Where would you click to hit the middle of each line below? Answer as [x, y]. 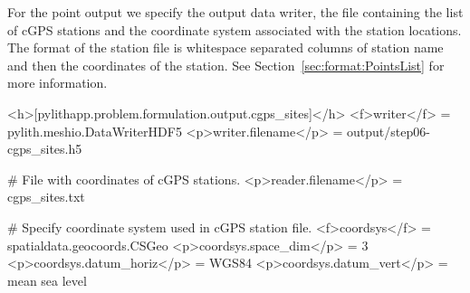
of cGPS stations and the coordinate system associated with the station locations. [235, 29]
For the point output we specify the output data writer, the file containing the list [235, 12]
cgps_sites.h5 [45, 149]
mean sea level [47, 280]
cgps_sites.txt [46, 197]
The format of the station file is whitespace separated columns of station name [225, 47]
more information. [58, 83]
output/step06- [388, 131]
